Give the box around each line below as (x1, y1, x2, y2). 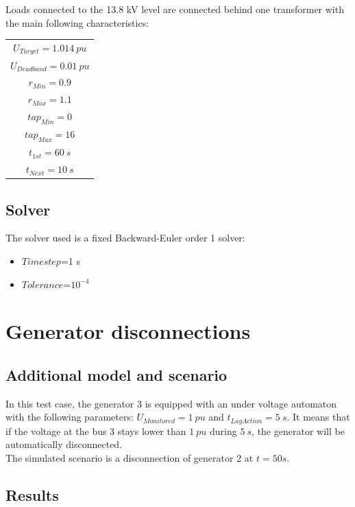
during (210, 423, 237, 438)
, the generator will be (252, 423, 345, 438)
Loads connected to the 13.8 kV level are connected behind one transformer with (5, 2, 344, 16)
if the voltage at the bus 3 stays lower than (5, 423, 186, 438)
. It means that (286, 410, 350, 424)
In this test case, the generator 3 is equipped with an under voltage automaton (5, 396, 337, 410)
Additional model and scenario (5, 364, 228, 385)
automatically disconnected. (5, 437, 123, 451)
